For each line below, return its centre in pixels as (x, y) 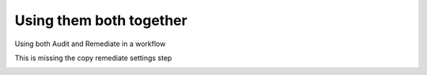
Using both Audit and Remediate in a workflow (90, 44)
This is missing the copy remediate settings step (93, 58)
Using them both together (101, 20)
